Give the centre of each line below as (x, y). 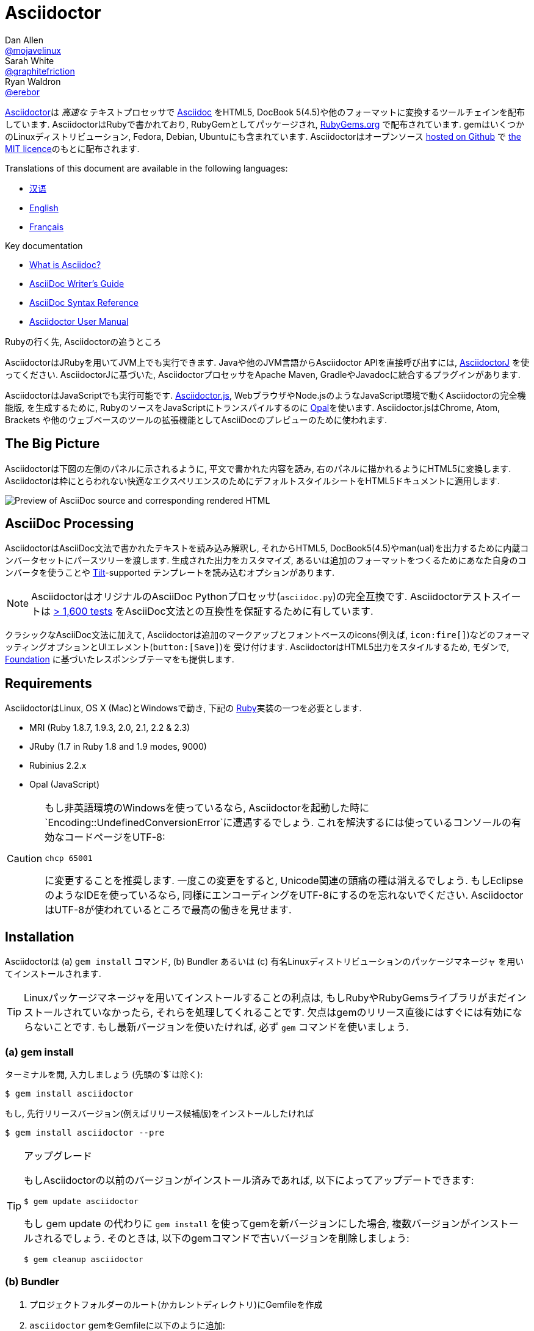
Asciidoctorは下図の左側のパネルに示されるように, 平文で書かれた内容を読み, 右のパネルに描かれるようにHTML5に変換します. (258, 468)
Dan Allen (24, 40)
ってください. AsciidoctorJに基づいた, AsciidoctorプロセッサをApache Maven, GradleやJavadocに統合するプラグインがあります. (263, 374)
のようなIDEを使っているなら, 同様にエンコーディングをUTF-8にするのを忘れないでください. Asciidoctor (284, 895)
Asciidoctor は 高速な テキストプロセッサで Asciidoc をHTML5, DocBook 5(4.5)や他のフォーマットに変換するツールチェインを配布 (265, 112)
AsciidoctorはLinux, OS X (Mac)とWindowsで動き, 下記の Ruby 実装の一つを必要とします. (183, 708)
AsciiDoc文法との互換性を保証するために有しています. (249, 611)
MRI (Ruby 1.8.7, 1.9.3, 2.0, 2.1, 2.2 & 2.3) (110, 728)
